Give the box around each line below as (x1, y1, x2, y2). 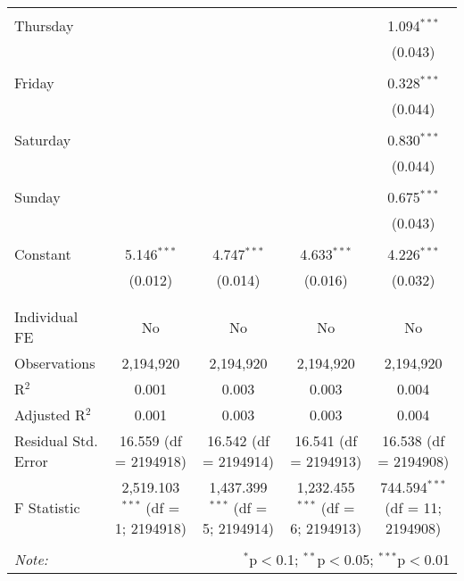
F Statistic (14, 497, 80, 518)
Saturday (14, 129, 71, 150)
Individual (14, 306, 79, 327)
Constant (14, 244, 71, 264)
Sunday (14, 187, 61, 207)
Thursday (14, 15, 74, 36)
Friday (14, 72, 54, 93)
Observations (14, 353, 95, 373)
